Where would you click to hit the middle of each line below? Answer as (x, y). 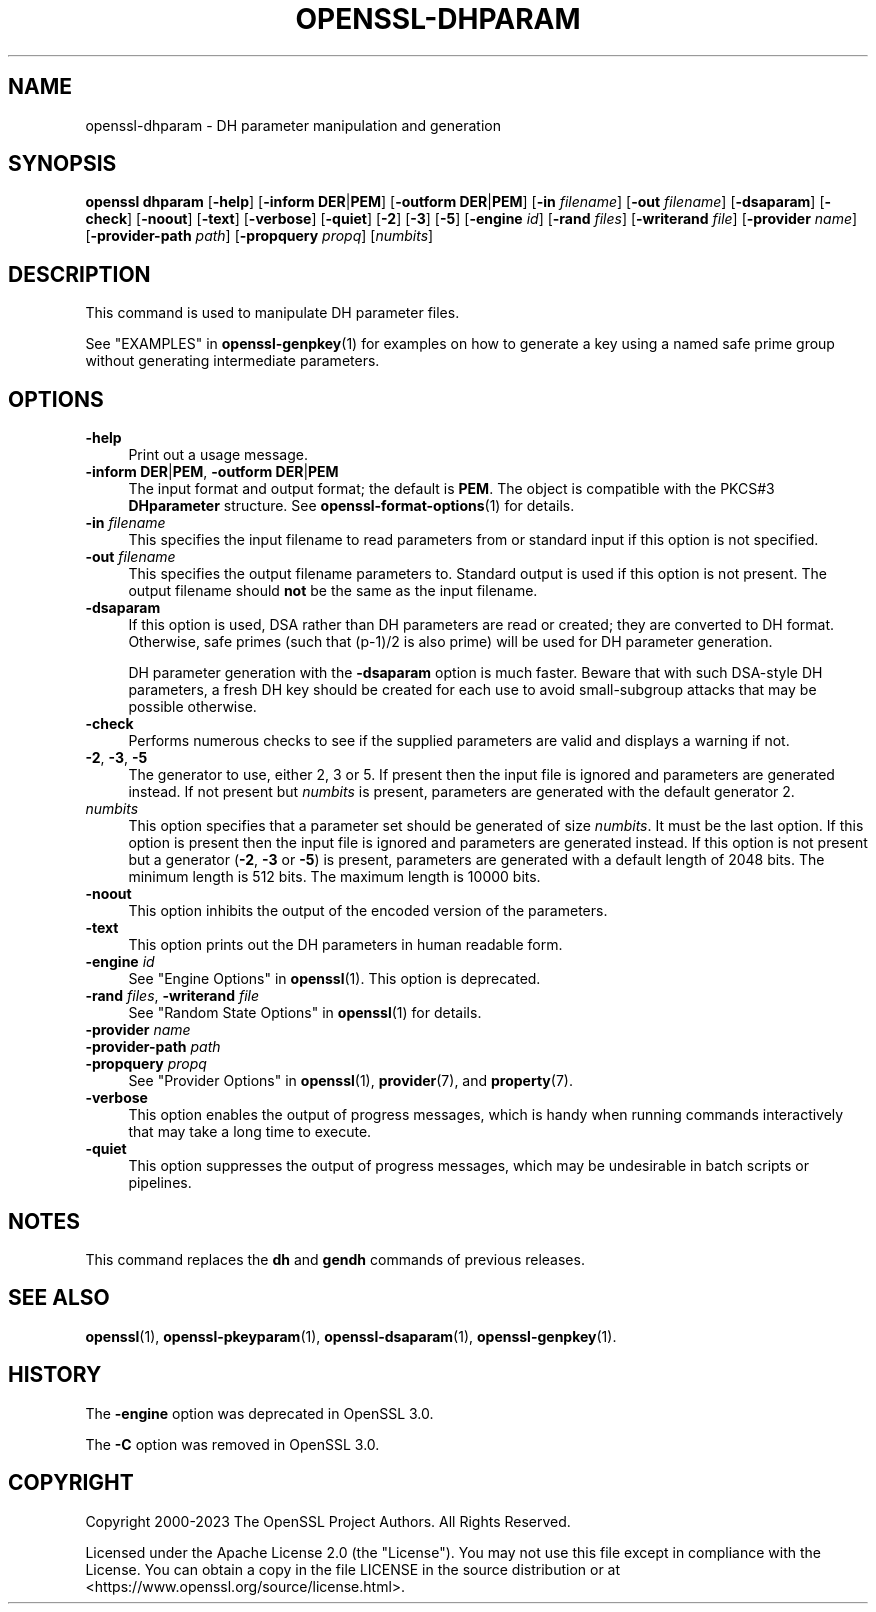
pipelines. (160, 1183)
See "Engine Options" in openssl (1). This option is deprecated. (334, 979)
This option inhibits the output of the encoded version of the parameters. (368, 911)
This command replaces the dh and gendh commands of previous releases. (335, 1259)
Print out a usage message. (218, 455)
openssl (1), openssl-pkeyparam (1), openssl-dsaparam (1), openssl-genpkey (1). (351, 1336)
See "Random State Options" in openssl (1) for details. (305, 1013)
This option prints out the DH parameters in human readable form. (345, 945)
